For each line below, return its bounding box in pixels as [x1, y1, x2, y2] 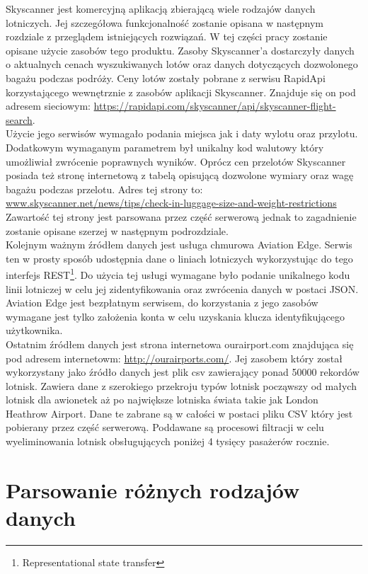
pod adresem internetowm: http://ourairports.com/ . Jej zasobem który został [6, 350, 343, 365]
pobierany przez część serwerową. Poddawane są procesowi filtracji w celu [6, 420, 324, 435]
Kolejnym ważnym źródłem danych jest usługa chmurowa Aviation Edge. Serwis [6, 237, 352, 252]
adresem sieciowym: [6, 98, 91, 113]
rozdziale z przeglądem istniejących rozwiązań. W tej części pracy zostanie [6, 29, 328, 44]
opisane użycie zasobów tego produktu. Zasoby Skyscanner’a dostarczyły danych [6, 42, 355, 57]
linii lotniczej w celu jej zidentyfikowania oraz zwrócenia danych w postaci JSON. [6, 281, 359, 296]
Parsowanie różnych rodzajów [6, 475, 300, 504]
